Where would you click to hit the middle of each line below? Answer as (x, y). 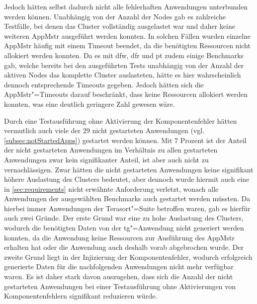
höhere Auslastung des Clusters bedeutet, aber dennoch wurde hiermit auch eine (127, 179)
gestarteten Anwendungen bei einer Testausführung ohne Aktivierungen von (120, 286)
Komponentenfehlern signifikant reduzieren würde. (81, 296)
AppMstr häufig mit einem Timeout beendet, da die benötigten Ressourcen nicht (127, 45)
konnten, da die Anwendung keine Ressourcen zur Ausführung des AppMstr (119, 237)
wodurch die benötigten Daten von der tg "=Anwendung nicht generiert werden (124, 228)
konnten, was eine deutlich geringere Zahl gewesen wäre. (89, 104)
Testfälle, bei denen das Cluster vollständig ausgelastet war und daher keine (120, 26)
